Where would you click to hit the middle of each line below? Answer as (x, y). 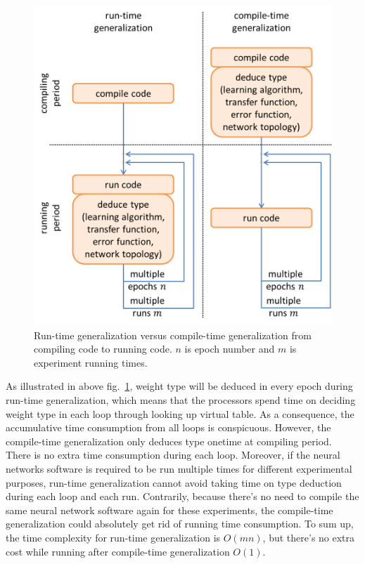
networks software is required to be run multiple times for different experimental (179, 469)
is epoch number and (230, 349)
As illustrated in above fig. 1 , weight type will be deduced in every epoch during (179, 386)
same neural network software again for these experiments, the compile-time (169, 510)
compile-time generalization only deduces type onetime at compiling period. (169, 441)
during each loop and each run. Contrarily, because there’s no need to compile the (182, 496)
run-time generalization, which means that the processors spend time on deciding (181, 400)
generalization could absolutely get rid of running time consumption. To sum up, (180, 524)
